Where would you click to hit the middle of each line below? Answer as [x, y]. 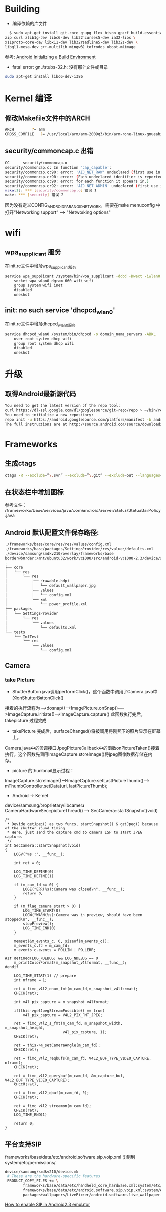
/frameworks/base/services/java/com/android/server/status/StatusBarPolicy [83, 510]
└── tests [15, 632]
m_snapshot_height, [25, 1028]
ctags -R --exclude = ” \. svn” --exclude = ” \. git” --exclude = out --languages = [84, 475]
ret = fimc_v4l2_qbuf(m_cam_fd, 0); [52, 1093]
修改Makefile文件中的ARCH [48, 118]
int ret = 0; [27, 863]
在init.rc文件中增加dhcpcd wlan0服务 [40, 324]
